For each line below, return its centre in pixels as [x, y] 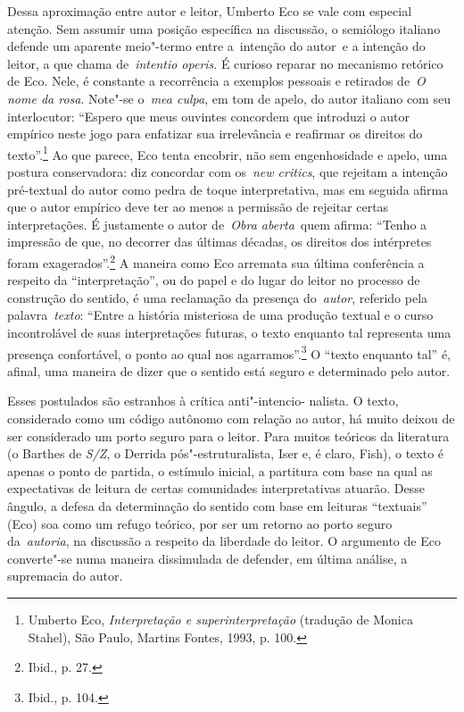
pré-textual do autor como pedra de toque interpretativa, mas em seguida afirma [228, 189]
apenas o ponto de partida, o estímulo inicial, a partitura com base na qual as [220, 470]
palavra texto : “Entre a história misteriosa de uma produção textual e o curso [220, 315]
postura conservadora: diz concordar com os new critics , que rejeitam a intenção [228, 172]
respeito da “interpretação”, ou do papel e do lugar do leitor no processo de [214, 280]
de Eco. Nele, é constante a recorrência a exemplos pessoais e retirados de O [216, 81]
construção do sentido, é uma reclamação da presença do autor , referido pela [218, 297]
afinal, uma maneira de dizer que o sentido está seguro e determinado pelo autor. [229, 370]
